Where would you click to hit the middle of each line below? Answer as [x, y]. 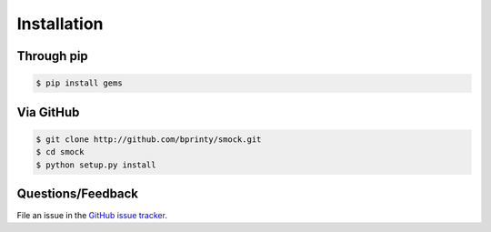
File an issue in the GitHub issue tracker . [92, 216]
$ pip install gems [79, 83]
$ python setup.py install [96, 165]
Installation [60, 24]
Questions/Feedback [78, 193]
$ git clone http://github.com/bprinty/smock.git [149, 139]
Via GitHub [48, 112]
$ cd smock [60, 152]
